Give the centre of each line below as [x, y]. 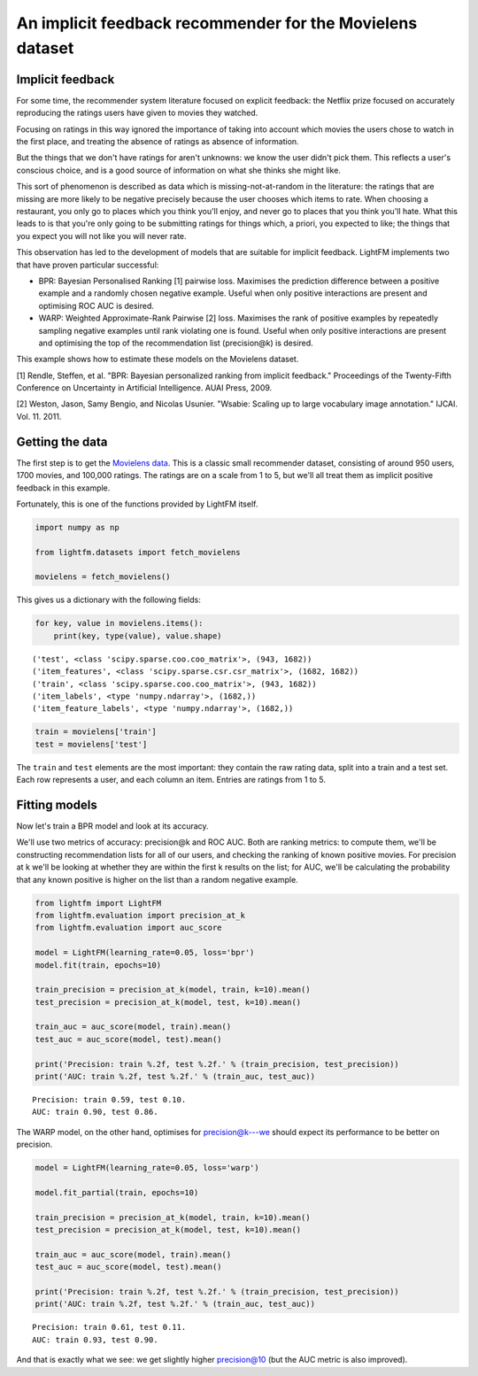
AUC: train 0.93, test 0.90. [95, 1340]
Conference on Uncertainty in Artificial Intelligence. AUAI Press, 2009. [144, 388]
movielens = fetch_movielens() [103, 577]
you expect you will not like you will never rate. [101, 236]
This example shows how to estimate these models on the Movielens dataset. [158, 359]
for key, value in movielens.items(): [119, 623]
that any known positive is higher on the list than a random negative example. [157, 879]
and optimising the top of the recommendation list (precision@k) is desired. [176, 343]
